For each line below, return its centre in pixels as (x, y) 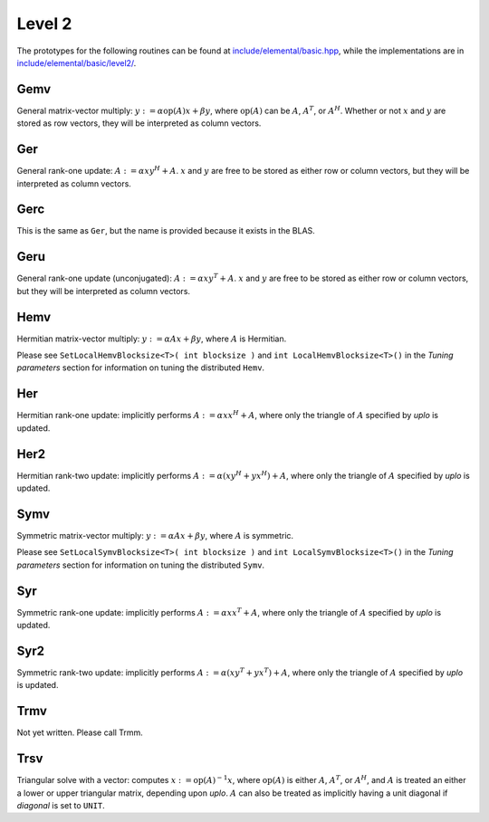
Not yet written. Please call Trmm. (80, 732)
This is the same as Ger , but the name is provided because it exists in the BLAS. (166, 231)
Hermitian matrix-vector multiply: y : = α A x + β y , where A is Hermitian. (152, 339)
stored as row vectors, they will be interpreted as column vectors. (139, 123)
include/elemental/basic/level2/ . (77, 62)
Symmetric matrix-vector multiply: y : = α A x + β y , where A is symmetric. (155, 535)
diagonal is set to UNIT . (61, 805)
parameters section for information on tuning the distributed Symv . (141, 565)
